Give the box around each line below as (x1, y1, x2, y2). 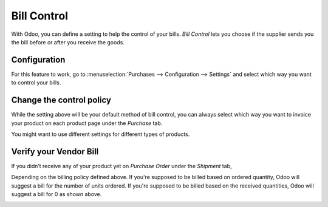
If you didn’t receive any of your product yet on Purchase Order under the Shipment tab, (11, 162, 232, 169)
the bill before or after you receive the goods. (11, 38, 125, 46)
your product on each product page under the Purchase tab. (11, 119, 163, 127)
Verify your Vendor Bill (11, 146, 99, 157)
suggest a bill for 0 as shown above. (11, 191, 102, 197)
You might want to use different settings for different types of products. (11, 131, 190, 138)
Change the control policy (11, 95, 112, 106)
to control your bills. (11, 79, 61, 86)
